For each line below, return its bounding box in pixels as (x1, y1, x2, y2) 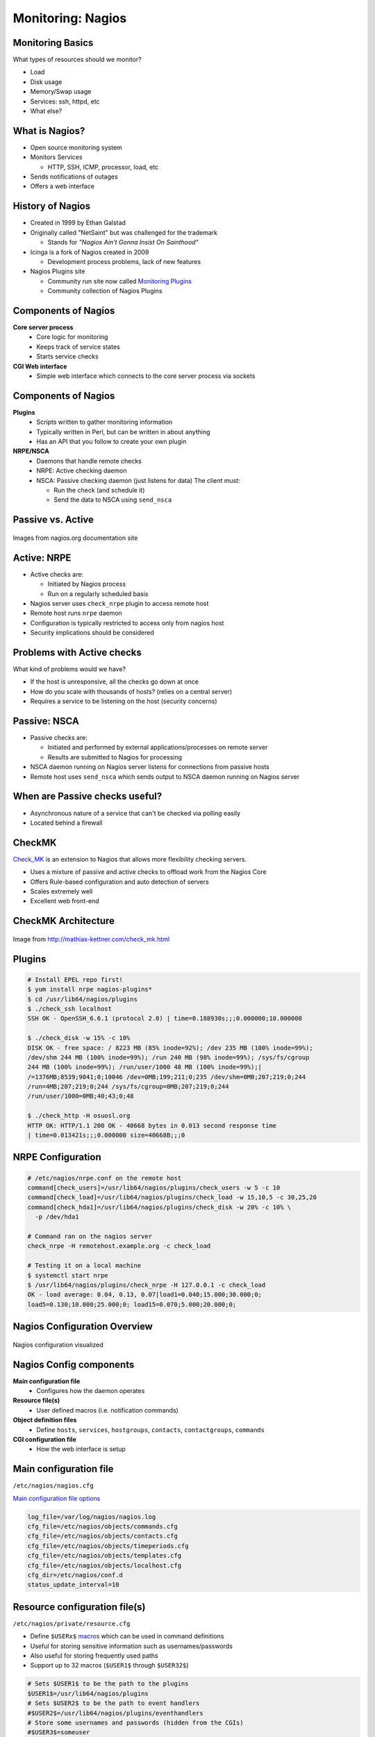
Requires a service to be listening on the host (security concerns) (30, 697, 218, 705)
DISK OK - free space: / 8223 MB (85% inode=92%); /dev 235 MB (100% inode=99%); (27, 1044, 314, 1052)
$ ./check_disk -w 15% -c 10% (27, 1034, 131, 1042)
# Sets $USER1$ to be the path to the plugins (27, 1680, 189, 1688)
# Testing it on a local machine (27, 1262, 142, 1269)
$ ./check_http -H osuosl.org (27, 1112, 131, 1120)
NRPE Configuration (12, 1151, 101, 1163)
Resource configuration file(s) (12, 1601, 146, 1613)
